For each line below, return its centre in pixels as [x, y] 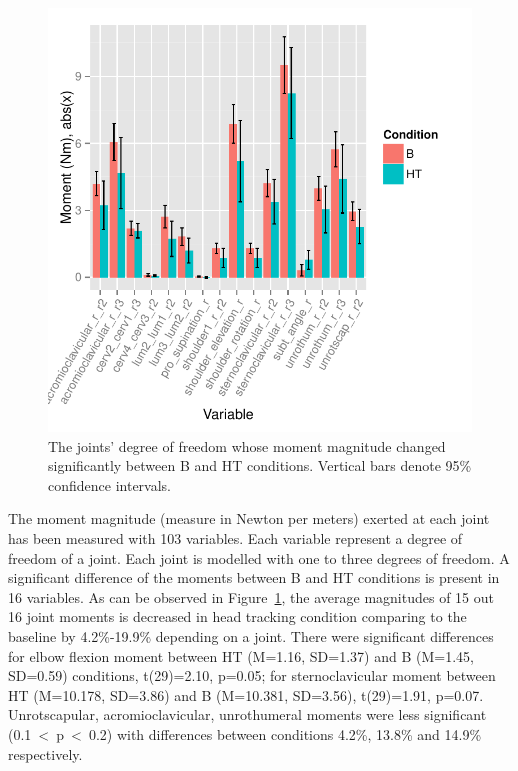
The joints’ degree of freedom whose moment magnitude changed [247, 445]
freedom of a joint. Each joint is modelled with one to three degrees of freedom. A [259, 557]
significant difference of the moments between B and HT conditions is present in [254, 577]
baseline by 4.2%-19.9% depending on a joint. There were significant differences [251, 635]
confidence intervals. [110, 484]
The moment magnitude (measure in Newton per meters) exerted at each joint [249, 518]
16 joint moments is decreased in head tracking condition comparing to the [237, 616]
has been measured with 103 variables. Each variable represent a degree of [235, 537]
